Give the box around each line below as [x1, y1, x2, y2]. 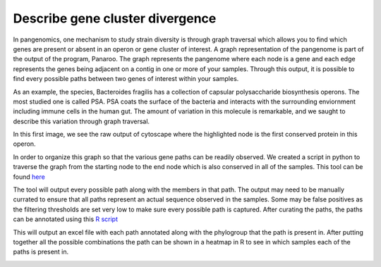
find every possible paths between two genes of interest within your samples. [13, 75, 239, 83]
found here [13, 173, 45, 181]
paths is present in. [13, 247, 69, 256]
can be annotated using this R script [13, 215, 119, 223]
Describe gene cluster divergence [13, 11, 217, 26]
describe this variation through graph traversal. [13, 117, 150, 125]
